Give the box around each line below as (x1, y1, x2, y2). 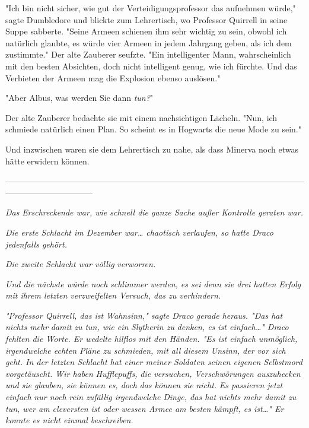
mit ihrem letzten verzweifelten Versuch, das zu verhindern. (5, 289, 221, 302)
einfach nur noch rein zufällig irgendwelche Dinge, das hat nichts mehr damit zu (5, 391, 297, 403)
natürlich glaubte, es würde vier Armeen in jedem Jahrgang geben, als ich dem (5, 36, 292, 49)
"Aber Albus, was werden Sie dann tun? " (5, 91, 154, 104)
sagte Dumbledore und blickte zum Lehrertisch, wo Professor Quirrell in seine (5, 13, 288, 26)
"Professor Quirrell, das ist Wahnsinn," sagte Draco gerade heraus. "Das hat (5, 309, 283, 321)
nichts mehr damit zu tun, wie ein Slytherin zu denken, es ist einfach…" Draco (5, 321, 289, 333)
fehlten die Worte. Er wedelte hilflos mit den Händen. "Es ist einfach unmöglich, (5, 332, 298, 345)
